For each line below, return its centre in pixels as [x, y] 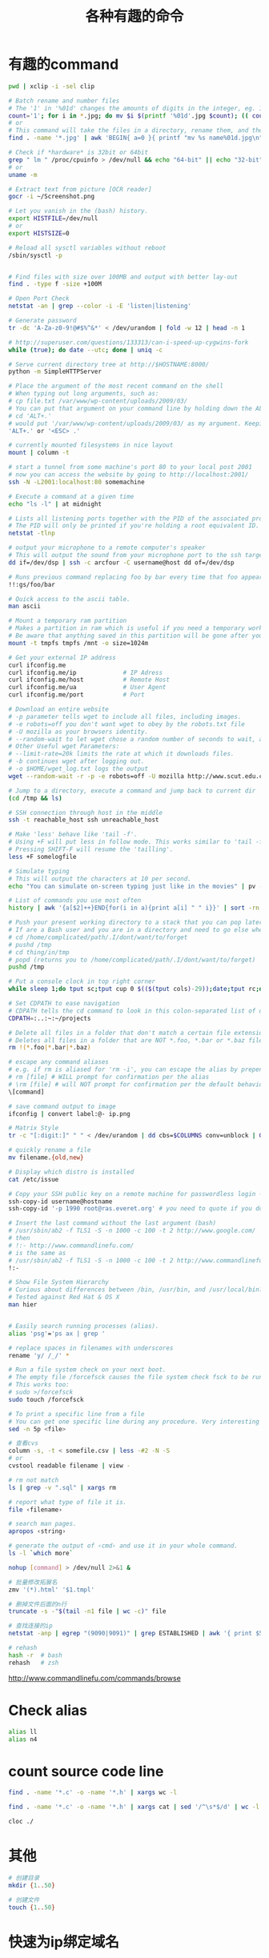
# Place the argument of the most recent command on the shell [116, 386]
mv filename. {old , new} [46, 1158]
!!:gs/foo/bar [32, 584]
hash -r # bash [35, 1655]
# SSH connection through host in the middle [85, 812]
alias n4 [23, 1739]
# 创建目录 [24, 1878]
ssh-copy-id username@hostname [60, 1202]
